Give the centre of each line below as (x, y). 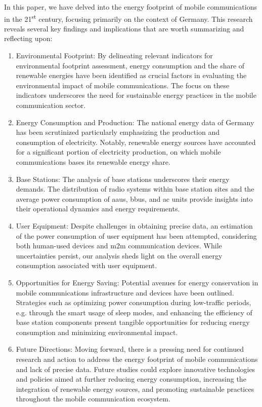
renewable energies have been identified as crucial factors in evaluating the (131, 75)
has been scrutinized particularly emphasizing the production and (118, 132)
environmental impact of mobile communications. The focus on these (123, 85)
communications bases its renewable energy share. (93, 161)
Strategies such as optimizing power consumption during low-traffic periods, (134, 302)
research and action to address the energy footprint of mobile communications (137, 359)
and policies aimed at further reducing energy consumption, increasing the (131, 379)
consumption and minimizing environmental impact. (97, 332)
